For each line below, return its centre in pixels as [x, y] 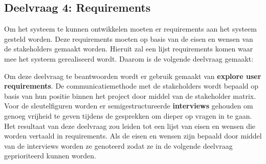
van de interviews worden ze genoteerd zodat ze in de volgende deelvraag [118, 145]
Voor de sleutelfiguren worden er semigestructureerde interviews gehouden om [129, 106]
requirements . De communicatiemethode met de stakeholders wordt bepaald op [131, 86]
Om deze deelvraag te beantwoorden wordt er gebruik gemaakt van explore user [133, 76]
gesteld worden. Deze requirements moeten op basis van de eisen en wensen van [129, 38]
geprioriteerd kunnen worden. [50, 156]
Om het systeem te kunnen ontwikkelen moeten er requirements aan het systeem [130, 29]
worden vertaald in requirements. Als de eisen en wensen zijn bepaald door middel [133, 136]
